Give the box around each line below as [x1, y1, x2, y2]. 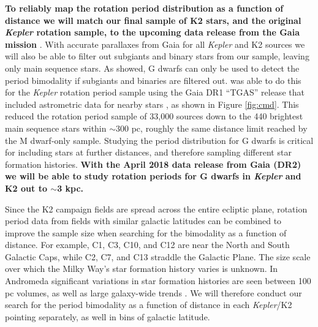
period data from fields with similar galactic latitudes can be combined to [5, 214, 282, 227]
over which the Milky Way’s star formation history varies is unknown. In [5, 262, 278, 275]
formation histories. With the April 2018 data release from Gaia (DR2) [5, 157, 301, 170]
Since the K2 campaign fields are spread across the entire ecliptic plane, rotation [5, 202, 308, 215]
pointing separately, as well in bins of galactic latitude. [5, 310, 210, 323]
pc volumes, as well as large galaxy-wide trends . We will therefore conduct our [5, 286, 302, 299]
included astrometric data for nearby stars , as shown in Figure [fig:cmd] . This [5, 97, 299, 110]
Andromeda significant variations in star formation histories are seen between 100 [5, 274, 311, 287]
